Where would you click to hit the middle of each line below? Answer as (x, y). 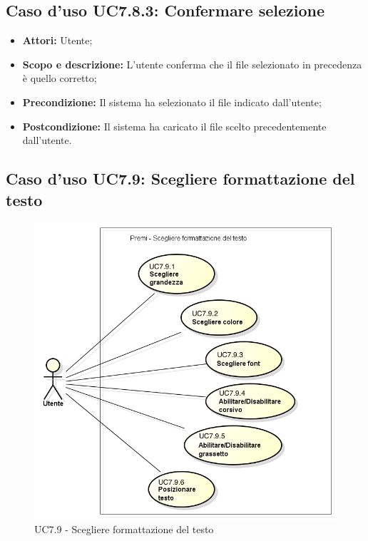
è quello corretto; (60, 78)
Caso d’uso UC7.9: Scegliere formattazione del (180, 179)
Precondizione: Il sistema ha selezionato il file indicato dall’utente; (172, 102)
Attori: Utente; (57, 40)
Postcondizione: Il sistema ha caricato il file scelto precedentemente (174, 126)
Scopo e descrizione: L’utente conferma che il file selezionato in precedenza (192, 64)
